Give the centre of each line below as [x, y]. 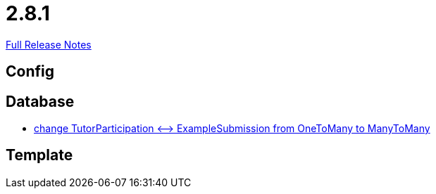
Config [30, 72]
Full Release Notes [49, 44]
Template [39, 155]
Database [40, 101]
